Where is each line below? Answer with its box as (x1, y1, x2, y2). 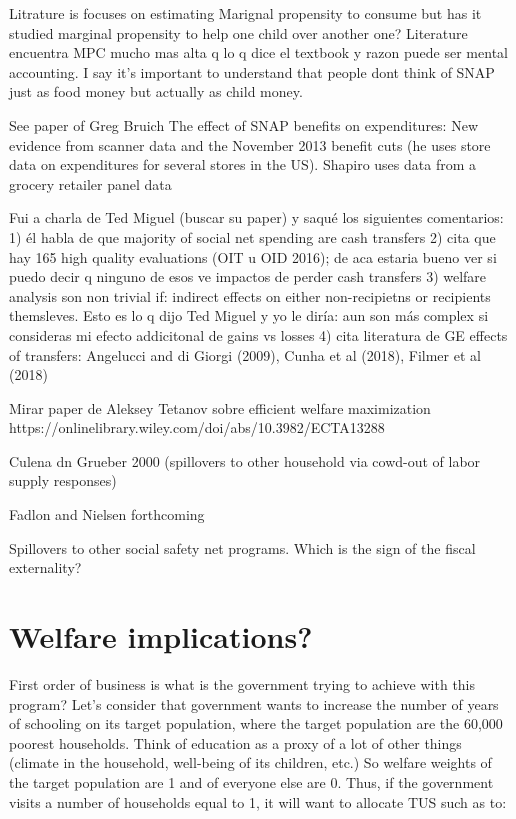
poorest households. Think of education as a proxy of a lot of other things (9, 732, 462, 753)
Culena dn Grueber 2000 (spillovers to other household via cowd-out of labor (9, 450, 481, 471)
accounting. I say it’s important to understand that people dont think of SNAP (9, 61, 495, 82)
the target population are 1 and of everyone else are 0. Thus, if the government (9, 771, 494, 792)
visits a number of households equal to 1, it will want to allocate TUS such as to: (9, 791, 507, 812)
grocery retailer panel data (9, 173, 172, 194)
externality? (9, 557, 82, 578)
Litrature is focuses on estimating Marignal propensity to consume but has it (9, 3, 482, 23)
